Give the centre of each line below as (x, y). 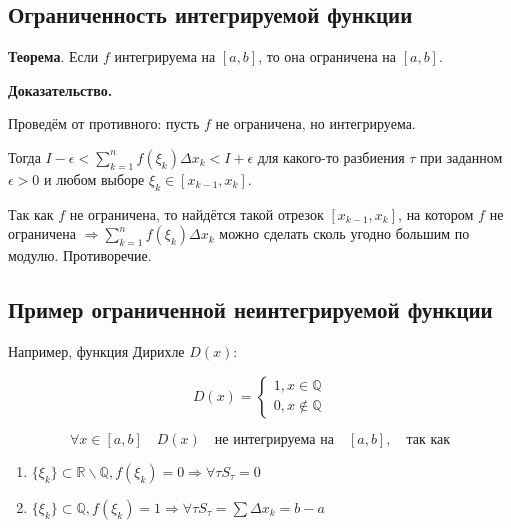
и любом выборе (94, 178)
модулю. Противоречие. (80, 255)
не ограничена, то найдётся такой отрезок (196, 213)
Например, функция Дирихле (96, 351)
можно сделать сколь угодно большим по (344, 233)
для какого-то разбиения (331, 156)
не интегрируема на (274, 439)
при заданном (461, 156)
